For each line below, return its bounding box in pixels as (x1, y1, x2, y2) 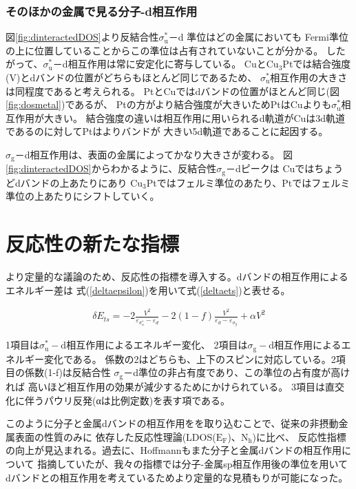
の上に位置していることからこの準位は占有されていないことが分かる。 (6, 43, 324, 57)
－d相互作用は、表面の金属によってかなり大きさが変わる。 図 (14, 147, 293, 161)
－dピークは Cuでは (226, 161, 315, 176)
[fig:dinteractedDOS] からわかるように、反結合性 (6, 161, 217, 176)
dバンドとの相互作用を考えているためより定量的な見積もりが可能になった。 (6, 470, 348, 484)
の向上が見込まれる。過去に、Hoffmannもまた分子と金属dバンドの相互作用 (6, 443, 342, 457)
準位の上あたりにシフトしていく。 (6, 189, 160, 203)
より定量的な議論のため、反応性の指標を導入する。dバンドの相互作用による (6, 269, 348, 284)
